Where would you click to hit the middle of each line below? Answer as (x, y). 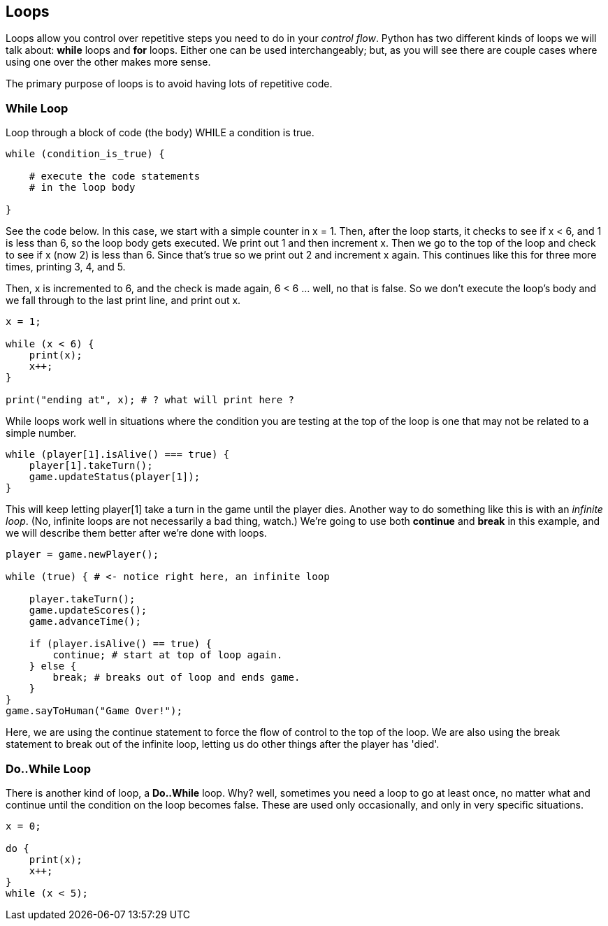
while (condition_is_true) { (85, 154)
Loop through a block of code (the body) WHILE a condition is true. (160, 133)
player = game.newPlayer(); (82, 555)
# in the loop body (82, 188)
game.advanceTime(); (85, 622)
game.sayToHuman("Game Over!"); (94, 711)
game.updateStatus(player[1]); (115, 477)
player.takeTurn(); (82, 599)
